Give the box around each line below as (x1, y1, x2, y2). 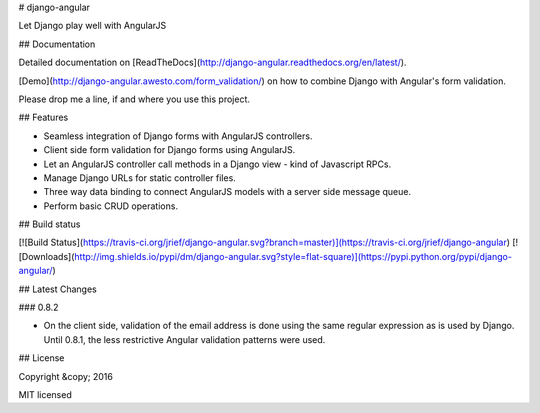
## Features (18, 111, 69, 124)
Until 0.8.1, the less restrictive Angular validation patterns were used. (43, 333, 326, 345)
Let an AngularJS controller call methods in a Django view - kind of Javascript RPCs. (43, 158, 392, 170)
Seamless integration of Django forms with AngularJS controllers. (43, 130, 313, 142)
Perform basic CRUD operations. (43, 200, 179, 212)
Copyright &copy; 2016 (18, 370, 114, 382)
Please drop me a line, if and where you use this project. (18, 93, 250, 105)
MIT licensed (18, 388, 72, 400)
